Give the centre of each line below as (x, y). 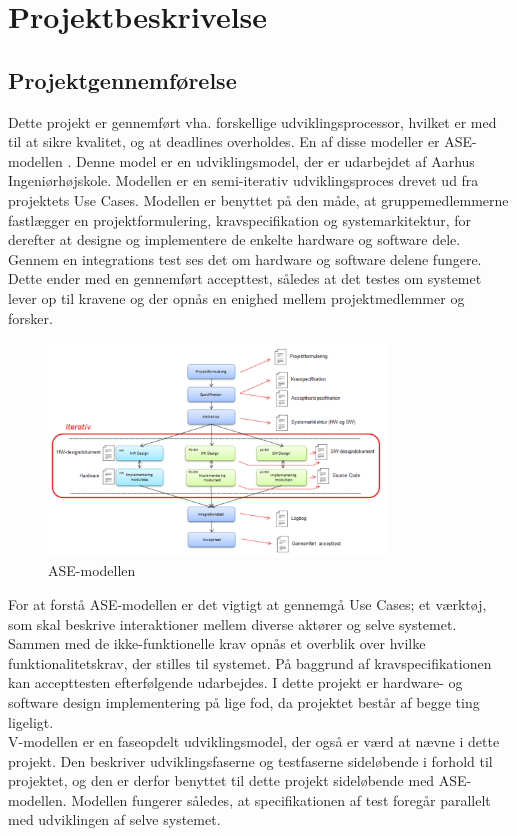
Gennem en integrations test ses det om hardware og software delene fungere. (245, 258)
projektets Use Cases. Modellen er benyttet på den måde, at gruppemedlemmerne (258, 199)
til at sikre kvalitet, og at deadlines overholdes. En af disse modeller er (224, 141)
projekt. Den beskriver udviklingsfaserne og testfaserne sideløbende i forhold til (250, 760)
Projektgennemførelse (122, 79)
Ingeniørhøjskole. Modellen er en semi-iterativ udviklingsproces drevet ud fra (243, 180)
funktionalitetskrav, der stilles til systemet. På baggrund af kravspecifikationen (250, 662)
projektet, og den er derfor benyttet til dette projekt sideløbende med (221, 780)
